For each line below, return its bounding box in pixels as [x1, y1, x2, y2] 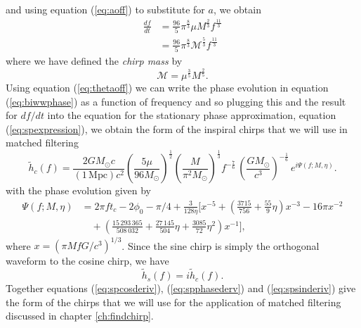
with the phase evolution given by [6, 183, 151, 198]
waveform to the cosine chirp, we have [6, 253, 169, 268]
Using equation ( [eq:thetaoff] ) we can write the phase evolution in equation [6, 80, 329, 94]
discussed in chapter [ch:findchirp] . [6, 308, 154, 323]
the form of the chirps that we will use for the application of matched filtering [6, 294, 341, 309]
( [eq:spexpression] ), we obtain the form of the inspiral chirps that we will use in [6, 121, 348, 136]
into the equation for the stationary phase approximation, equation [47, 108, 336, 122]
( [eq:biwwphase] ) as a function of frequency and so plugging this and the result [6, 94, 346, 108]
